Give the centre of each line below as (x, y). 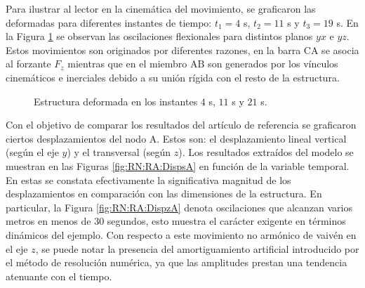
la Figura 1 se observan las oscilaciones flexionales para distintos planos (159, 36)
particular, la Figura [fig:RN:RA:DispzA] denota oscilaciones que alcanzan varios (179, 207)
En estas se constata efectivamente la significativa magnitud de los (148, 179)
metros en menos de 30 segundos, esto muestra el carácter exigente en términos (176, 221)
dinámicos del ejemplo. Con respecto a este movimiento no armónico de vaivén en (181, 234)
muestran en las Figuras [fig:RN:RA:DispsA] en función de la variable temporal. (178, 165)
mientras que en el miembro (127, 64)
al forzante (28, 64)
